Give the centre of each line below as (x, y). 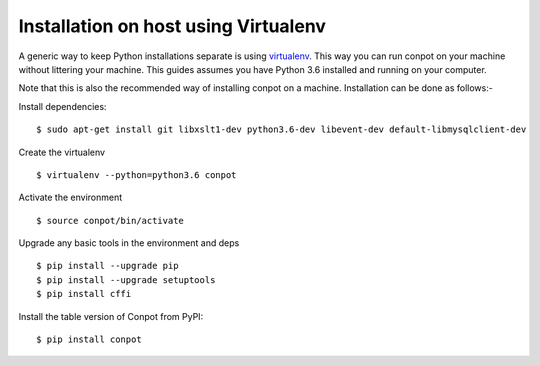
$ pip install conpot (89, 339)
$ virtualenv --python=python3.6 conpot (136, 174)
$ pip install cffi (84, 294)
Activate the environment (70, 197)
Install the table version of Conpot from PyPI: (111, 316)
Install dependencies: (62, 106)
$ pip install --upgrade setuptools (126, 279)
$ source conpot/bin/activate (110, 220)
